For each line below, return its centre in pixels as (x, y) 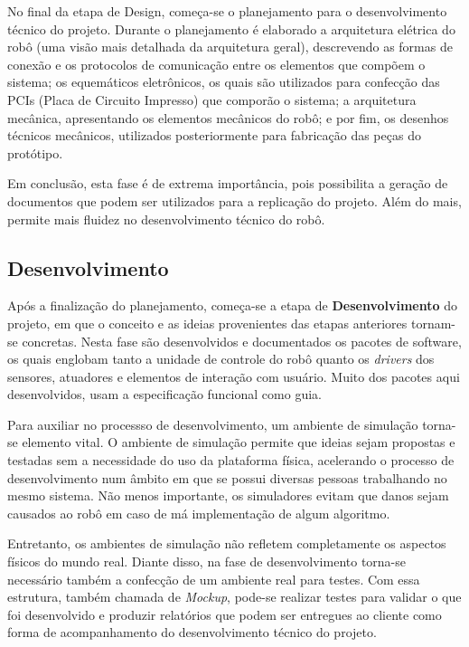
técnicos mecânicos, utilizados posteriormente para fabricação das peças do (214, 135)
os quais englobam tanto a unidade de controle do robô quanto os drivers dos (221, 359)
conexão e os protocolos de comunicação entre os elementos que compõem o (216, 64)
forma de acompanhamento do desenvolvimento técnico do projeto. (192, 632)
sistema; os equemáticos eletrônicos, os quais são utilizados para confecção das (224, 82)
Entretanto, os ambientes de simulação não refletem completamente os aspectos (227, 543)
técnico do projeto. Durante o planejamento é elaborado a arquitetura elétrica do (231, 29)
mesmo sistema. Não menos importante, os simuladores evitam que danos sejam (228, 495)
